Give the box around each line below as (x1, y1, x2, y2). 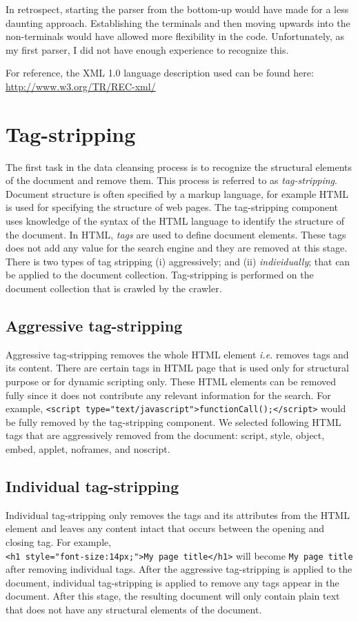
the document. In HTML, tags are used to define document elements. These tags (6, 227, 346, 241)
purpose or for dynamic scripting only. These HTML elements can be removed (6, 374, 337, 389)
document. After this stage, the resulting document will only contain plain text (6, 589, 340, 603)
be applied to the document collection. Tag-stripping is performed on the (6, 267, 314, 282)
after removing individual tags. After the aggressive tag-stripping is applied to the (6, 562, 352, 576)
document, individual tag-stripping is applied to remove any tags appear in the (6, 575, 339, 589)
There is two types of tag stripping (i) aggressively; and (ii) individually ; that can (6, 254, 350, 268)
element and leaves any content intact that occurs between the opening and (6, 521, 325, 536)
